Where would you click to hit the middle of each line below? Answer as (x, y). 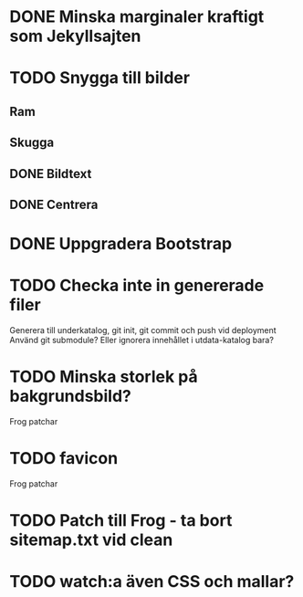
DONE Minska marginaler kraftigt (137, 17)
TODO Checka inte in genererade (137, 286)
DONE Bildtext (51, 174)
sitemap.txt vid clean (91, 540)
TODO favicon (64, 459)
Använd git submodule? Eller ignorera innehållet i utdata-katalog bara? (141, 340)
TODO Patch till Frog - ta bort (121, 521)
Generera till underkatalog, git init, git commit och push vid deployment (143, 330)
